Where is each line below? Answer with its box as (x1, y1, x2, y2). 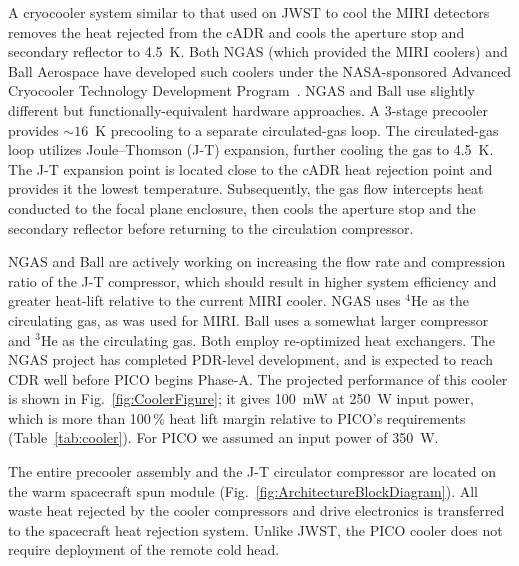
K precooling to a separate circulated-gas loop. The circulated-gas (95, 119, 499, 140)
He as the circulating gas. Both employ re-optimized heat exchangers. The (40, 329, 495, 350)
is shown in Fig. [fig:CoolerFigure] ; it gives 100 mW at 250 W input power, (8, 388, 474, 409)
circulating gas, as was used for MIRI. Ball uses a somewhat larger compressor (8, 309, 489, 330)
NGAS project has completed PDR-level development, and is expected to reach (8, 349, 494, 370)
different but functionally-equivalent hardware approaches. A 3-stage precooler (8, 99, 488, 120)
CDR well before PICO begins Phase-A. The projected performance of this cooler (8, 368, 508, 389)
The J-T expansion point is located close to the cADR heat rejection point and (8, 158, 493, 179)
